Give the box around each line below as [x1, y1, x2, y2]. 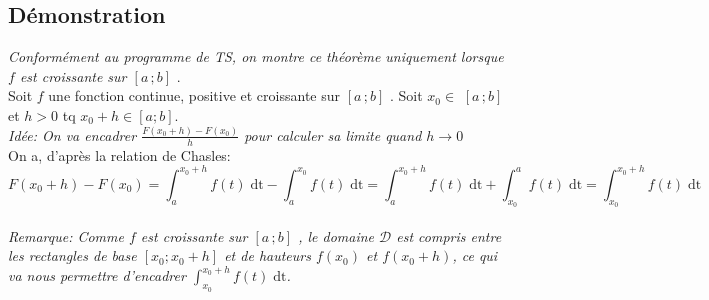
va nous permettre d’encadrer [8, 265, 186, 286]
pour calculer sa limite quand [244, 124, 422, 145]
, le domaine [298, 225, 375, 246]
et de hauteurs [224, 245, 311, 266]
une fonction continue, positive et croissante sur [48, 85, 340, 106]
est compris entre [396, 225, 502, 246]
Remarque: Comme [8, 225, 124, 246]
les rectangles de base [8, 245, 137, 266]
